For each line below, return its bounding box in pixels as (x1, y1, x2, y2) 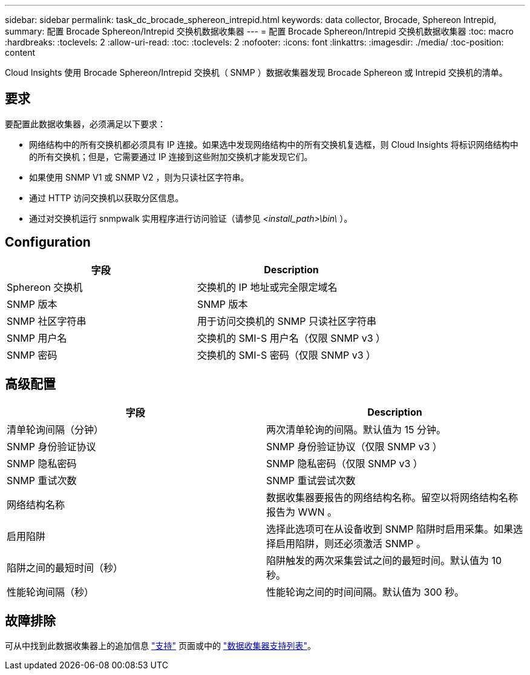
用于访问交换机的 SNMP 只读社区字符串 (197, 314, 377, 327)
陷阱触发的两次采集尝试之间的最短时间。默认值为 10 (266, 554, 502, 567)
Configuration (5, 234, 91, 250)
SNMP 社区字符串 (7, 314, 87, 327)
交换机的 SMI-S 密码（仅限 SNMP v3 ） (197, 348, 376, 361)
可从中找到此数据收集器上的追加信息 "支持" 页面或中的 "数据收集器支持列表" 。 (5, 640, 316, 651)
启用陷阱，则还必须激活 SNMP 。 (276, 537, 426, 550)
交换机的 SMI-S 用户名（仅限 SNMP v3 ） (197, 331, 386, 344)
